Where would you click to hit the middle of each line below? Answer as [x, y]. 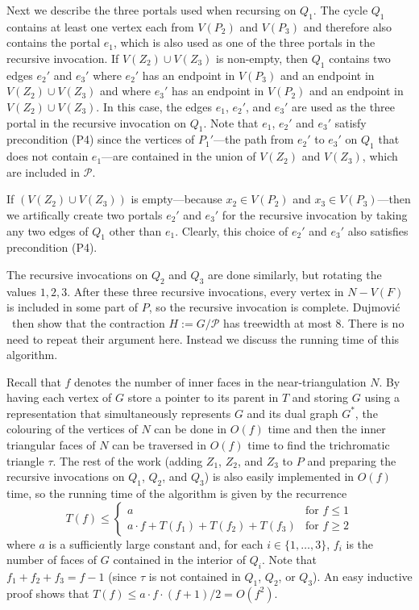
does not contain [48, 156]
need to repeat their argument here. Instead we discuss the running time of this [203, 338]
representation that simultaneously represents [119, 413]
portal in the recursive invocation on [97, 122]
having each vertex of [59, 397]
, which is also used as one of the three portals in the [244, 42]
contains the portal [54, 42]
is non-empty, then [262, 58]
